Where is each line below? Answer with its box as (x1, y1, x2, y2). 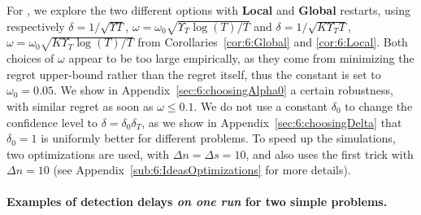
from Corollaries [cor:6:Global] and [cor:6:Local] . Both (137, 33, 408, 50)
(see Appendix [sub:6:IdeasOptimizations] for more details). (53, 161, 351, 178)
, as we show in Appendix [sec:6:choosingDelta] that (141, 113, 402, 130)
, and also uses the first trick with (245, 145, 414, 162)
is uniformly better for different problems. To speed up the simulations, (41, 129, 396, 147)
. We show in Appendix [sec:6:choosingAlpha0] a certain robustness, (53, 81, 393, 99)
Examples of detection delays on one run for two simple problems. (7, 193, 388, 210)
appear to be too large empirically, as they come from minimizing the (68, 50, 414, 67)
